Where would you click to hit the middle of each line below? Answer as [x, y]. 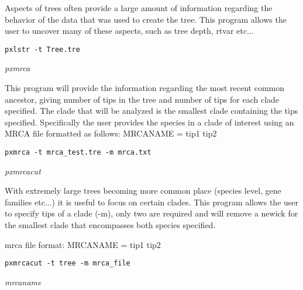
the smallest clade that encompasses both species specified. [110, 225]
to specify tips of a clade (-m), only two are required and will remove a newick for [151, 213]
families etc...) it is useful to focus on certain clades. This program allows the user [152, 202]
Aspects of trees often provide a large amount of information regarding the [139, 8]
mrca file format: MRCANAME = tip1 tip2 [83, 244]
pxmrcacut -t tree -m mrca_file [68, 263]
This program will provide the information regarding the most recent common [144, 88]
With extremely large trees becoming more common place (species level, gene [143, 191]
